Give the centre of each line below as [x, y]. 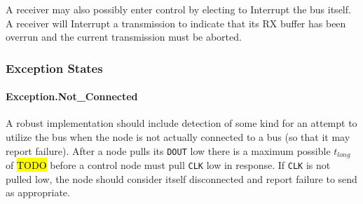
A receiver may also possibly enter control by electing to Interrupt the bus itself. [178, 9]
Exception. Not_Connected [72, 96]
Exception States [54, 68]
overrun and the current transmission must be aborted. [124, 37]
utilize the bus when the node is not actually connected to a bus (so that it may [178, 137]
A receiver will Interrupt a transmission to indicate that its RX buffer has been [176, 23]
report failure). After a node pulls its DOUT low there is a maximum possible [168, 150]
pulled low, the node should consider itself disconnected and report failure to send [181, 178]
